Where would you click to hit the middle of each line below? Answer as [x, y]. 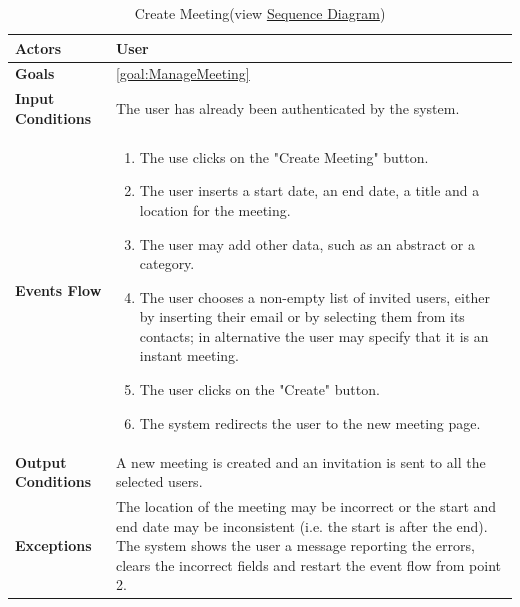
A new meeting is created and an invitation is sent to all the [300, 461]
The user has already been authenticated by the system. [287, 108]
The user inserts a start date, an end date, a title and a [309, 190]
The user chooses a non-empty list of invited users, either [314, 296]
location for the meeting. [215, 209]
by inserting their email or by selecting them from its [302, 316]
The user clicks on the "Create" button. [259, 389]
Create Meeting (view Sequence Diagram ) [260, 13]
